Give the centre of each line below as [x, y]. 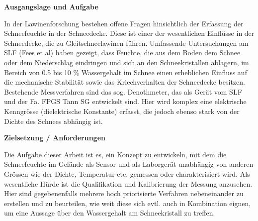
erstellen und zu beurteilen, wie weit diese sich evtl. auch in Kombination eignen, [128, 203]
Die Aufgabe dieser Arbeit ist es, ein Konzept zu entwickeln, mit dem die [115, 154]
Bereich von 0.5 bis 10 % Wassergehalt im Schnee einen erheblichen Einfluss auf [126, 72]
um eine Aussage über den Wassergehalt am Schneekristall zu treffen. [110, 213]
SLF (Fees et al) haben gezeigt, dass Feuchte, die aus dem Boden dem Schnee [122, 53]
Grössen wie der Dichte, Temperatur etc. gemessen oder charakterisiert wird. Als [127, 173]
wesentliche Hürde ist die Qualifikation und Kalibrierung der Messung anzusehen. [128, 183]
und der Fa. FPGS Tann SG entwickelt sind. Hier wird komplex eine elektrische [125, 101]
